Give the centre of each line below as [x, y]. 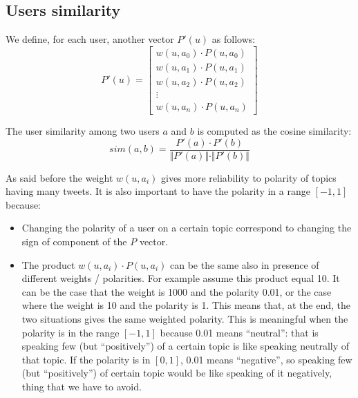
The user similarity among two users [83, 130]
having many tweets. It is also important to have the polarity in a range [158, 191]
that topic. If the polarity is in [86, 359]
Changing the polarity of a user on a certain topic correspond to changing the [187, 228]
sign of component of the [74, 241]
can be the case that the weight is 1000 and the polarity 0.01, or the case [177, 291]
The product [48, 264]
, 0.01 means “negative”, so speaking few [266, 359]
